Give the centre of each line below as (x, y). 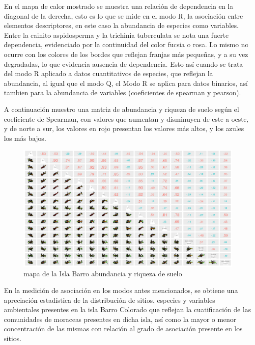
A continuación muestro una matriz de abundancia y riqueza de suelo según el (122, 109)
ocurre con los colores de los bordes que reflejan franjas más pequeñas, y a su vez (126, 54)
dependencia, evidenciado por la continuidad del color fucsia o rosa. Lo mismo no (126, 44)
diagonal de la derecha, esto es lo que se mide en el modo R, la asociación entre (124, 15)
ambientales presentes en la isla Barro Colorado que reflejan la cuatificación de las (127, 309)
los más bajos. (25, 138)
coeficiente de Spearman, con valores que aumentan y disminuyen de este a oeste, (126, 119)
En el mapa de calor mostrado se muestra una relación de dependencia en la (119, 6)
